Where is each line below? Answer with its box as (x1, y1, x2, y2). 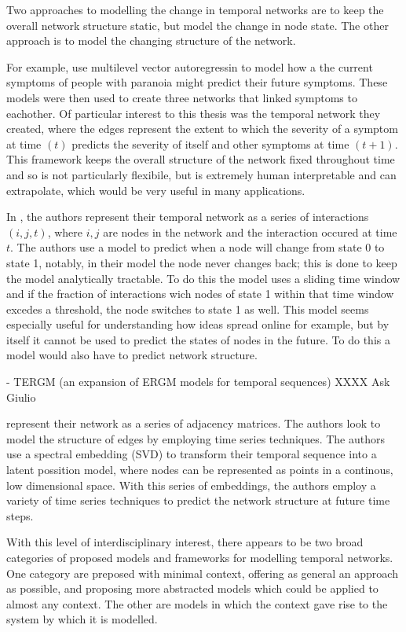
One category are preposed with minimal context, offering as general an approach (6, 564, 398, 581)
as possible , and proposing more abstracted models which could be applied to (6, 580, 379, 597)
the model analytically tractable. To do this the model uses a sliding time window (6, 270, 401, 286)
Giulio (6, 388, 36, 405)
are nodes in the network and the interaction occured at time (103, 223, 397, 240)
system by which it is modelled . (6, 611, 158, 627)
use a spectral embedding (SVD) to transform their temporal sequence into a (6, 446, 377, 462)
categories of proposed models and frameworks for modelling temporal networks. (6, 549, 393, 565)
